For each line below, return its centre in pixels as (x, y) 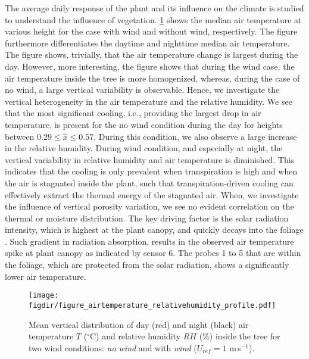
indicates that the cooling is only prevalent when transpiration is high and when (151, 171)
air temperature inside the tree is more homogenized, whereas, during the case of (152, 78)
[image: (44, 296)
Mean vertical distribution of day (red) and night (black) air (139, 324)
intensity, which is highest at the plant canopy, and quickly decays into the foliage (154, 230)
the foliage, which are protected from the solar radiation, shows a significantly (147, 265)
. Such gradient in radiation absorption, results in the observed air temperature (149, 241)
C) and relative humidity (135, 336)
